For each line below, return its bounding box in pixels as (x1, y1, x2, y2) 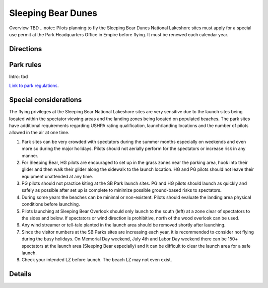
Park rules (9, 60, 42, 69)
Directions (9, 45, 42, 53)
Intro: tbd (9, 73, 28, 79)
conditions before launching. (21, 201, 80, 207)
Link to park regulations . (9, 82, 59, 89)
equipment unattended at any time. (21, 173, 93, 179)
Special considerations (9, 96, 82, 104)
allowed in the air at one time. (9, 130, 69, 136)
